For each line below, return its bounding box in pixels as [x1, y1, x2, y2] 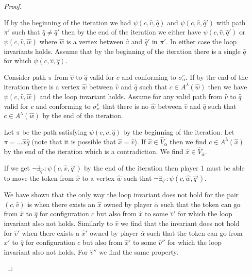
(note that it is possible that [32, 136, 116, 146]
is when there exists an [27, 199, 96, 209]
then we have [208, 81, 247, 91]
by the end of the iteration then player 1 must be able [84, 162, 245, 172]
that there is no [102, 101, 149, 111]
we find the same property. [99, 246, 179, 257]
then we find [169, 136, 207, 146]
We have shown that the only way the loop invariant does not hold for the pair [4, 189, 239, 200]
